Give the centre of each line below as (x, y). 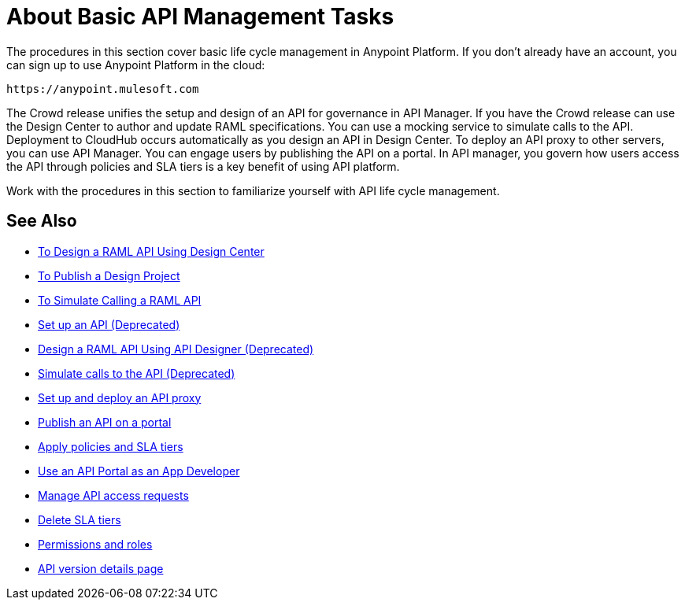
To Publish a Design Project (109, 275)
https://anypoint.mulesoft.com (103, 89)
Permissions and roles (95, 544)
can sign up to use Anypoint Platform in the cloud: (136, 65)
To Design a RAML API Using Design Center (151, 251)
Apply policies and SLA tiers (111, 446)
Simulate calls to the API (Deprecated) (137, 373)
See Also (42, 221)
